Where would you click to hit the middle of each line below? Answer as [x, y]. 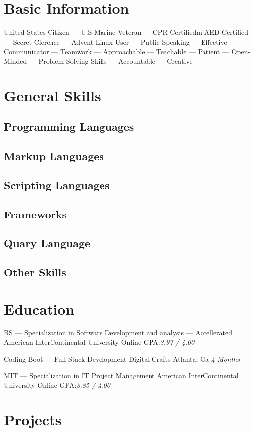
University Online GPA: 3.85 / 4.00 [57, 385]
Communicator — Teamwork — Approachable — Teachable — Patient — [117, 51]
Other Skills [35, 272]
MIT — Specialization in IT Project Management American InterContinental [121, 375]
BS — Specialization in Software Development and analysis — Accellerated [118, 332]
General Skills [52, 95]
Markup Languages [54, 156]
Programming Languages [69, 127]
